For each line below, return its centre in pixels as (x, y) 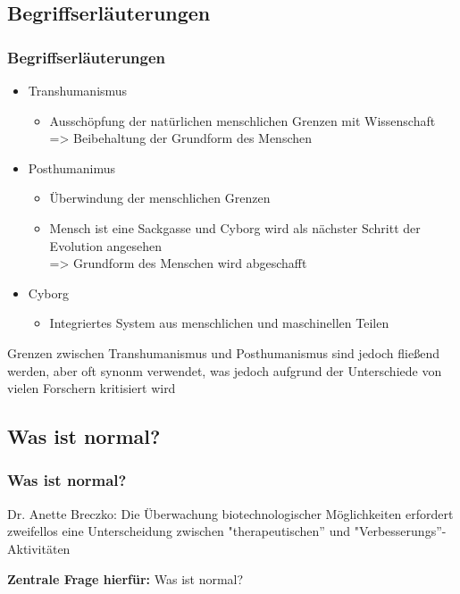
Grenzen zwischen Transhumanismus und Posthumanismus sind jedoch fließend (223, 352)
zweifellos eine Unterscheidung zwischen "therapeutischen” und (179, 531)
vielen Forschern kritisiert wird (92, 388)
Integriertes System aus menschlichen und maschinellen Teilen (219, 323)
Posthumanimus (71, 167)
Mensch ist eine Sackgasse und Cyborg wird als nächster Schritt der (235, 227)
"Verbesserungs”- (400, 531)
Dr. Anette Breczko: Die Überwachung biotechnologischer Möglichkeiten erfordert (230, 513)
